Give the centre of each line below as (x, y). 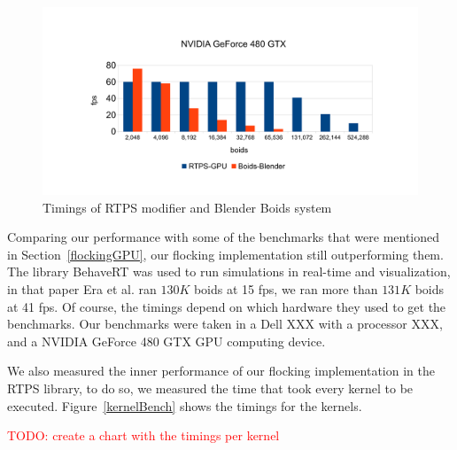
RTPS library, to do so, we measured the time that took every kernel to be (210, 388)
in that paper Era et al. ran (82, 288)
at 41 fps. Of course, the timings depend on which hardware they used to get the (227, 306)
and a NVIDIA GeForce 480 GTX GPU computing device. (167, 341)
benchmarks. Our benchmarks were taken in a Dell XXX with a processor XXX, (225, 324)
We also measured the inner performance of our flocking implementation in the (221, 371)
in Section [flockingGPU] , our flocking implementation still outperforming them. (225, 254)
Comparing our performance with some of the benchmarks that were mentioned (224, 237)
